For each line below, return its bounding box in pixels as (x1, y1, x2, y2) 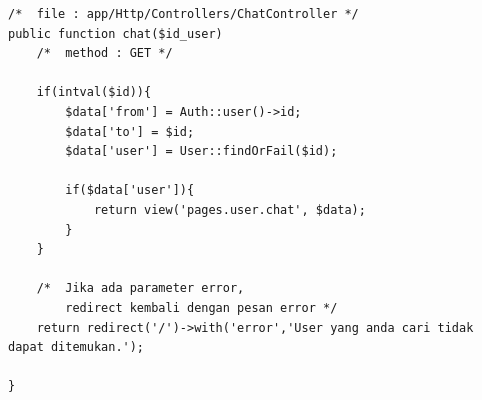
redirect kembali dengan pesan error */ (65, 300, 338, 315)
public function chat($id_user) (8, 26, 223, 41)
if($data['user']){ (65, 183, 195, 198)
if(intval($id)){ (36, 85, 152, 100)
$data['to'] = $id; (65, 124, 195, 139)
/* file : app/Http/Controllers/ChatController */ (8, 7, 359, 21)
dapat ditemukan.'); (8, 340, 145, 355)
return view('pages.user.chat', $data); (93, 202, 366, 217)
